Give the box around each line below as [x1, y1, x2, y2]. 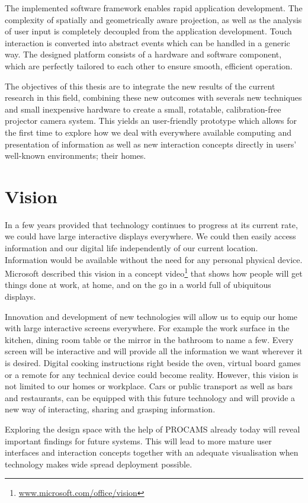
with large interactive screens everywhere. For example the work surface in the [5, 322, 290, 334]
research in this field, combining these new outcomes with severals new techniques [5, 91, 302, 104]
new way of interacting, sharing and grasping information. [5, 403, 216, 415]
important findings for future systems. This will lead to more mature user [5, 434, 272, 447]
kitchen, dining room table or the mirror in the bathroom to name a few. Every [5, 333, 294, 345]
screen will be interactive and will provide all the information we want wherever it [5, 345, 303, 357]
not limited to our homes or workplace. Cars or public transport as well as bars [5, 380, 293, 392]
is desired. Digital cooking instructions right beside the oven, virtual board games [5, 357, 301, 369]
